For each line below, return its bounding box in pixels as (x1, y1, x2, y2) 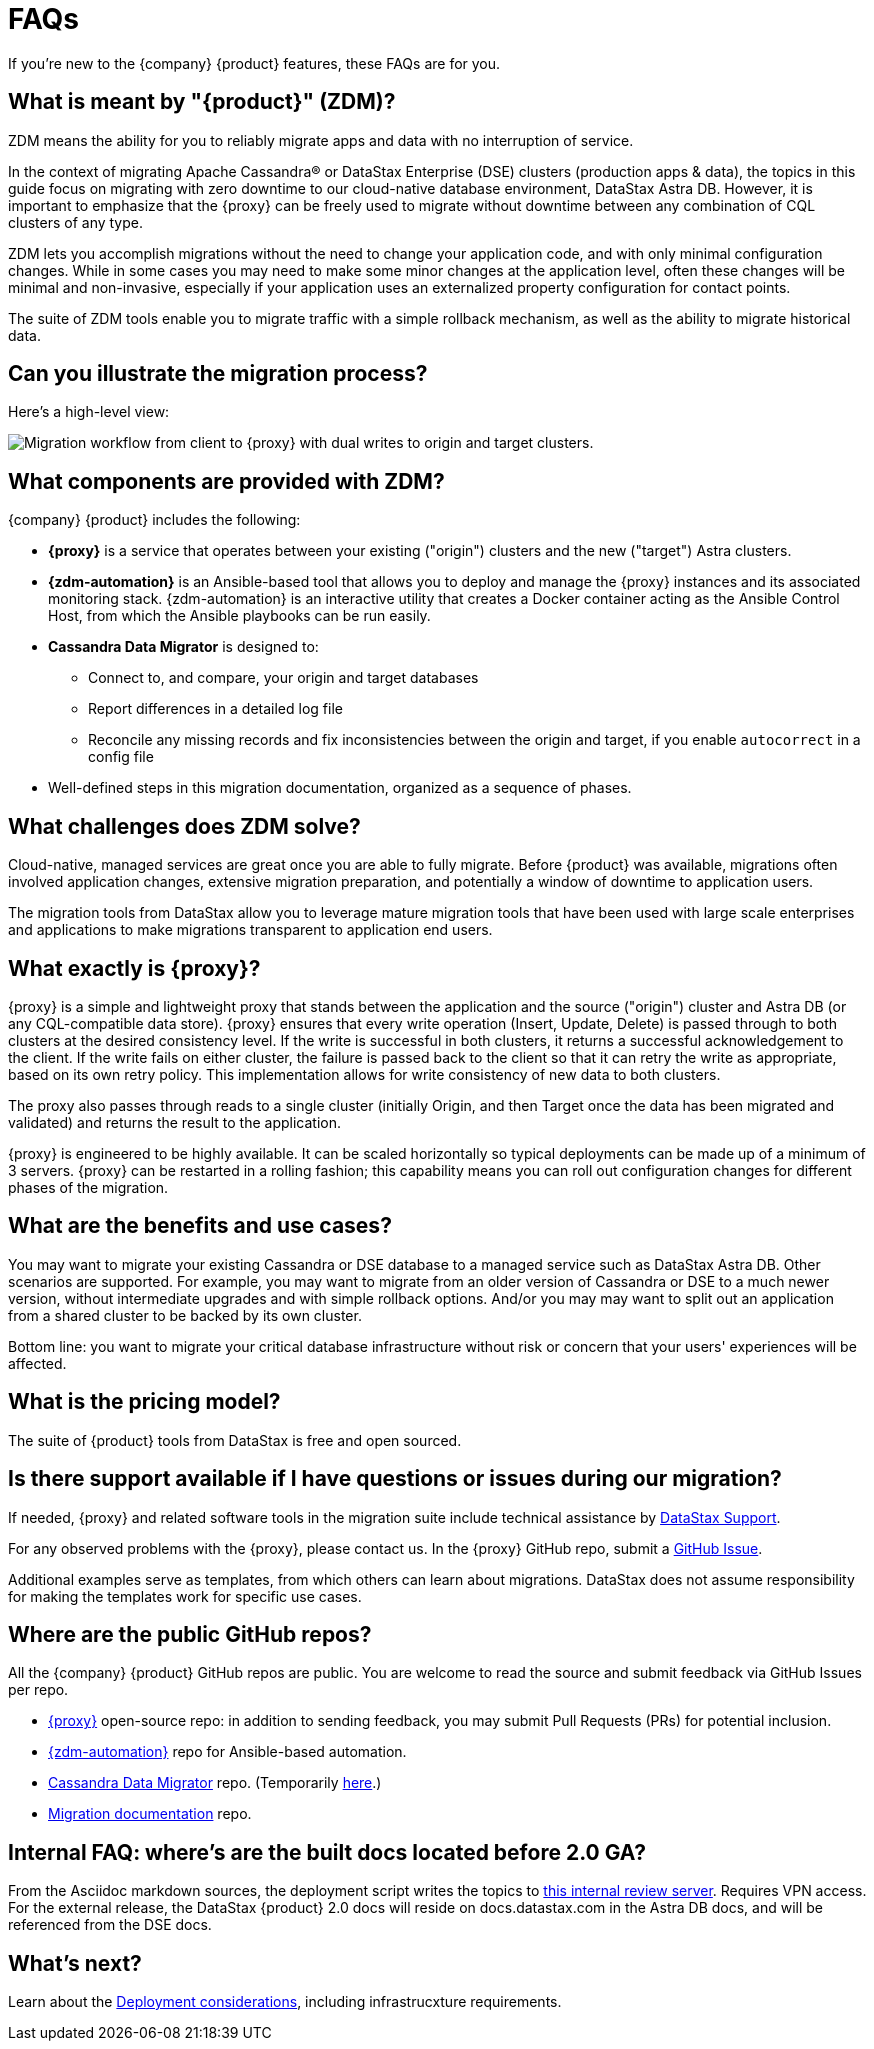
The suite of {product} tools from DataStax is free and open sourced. (8, 1431, 462, 1449)
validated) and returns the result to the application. (8, 1113, 342, 1131)
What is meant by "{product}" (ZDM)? (8, 89, 396, 115)
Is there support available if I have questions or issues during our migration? (8, 1466, 782, 1492)
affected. (8, 1354, 67, 1372)
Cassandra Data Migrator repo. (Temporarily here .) (48, 1774, 382, 1792)
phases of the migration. (8, 1178, 169, 1196)
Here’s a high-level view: (8, 403, 170, 421)
